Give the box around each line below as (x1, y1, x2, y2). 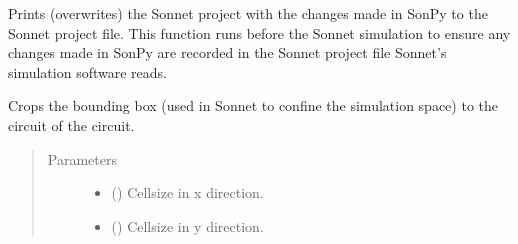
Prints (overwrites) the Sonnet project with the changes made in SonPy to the (8, 3, 488, 23)
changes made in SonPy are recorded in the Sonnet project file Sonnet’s (8, 42, 447, 63)
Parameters (47, 148, 117, 169)
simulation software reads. (8, 61, 167, 82)
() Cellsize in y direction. (111, 215, 264, 236)
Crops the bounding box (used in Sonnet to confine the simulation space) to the (8, 95, 498, 116)
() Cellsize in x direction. (111, 182, 264, 203)
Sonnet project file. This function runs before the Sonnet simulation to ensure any (8, 22, 511, 43)
